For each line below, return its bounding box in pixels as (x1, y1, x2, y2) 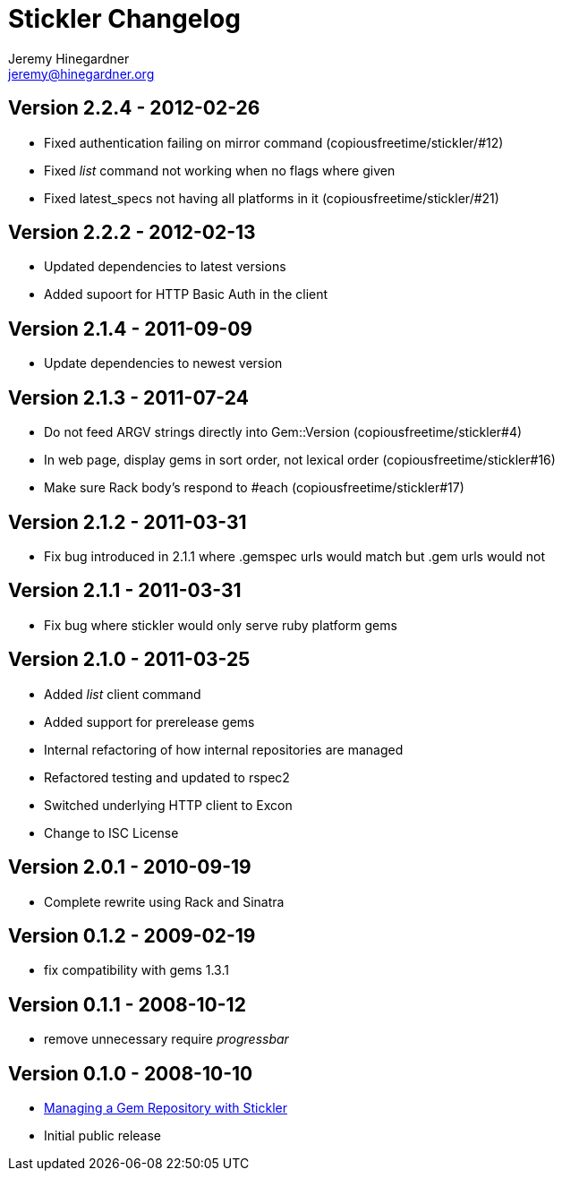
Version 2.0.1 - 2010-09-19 (8, 856, 251, 879)
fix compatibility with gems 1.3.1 (44, 962, 229, 978)
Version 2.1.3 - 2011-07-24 (8, 386, 249, 409)
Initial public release (44, 1128, 162, 1144)
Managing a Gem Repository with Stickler (44, 1100, 287, 1116)
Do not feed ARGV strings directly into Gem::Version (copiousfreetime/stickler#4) (44, 424, 523, 440)
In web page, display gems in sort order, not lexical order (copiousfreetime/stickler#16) (44, 452, 556, 468)
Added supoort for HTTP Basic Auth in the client (44, 286, 328, 303)
